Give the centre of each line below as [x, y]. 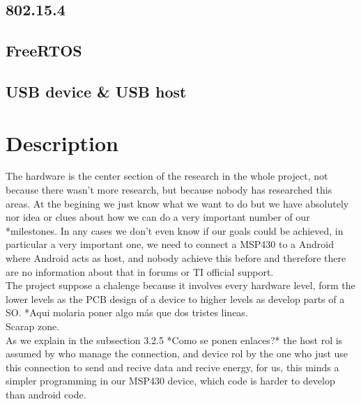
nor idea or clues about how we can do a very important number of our [158, 217]
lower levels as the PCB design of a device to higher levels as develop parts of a [175, 298]
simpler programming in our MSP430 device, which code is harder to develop [170, 381]
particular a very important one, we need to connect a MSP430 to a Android [170, 244]
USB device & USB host [96, 91]
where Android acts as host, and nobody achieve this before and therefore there [176, 258]
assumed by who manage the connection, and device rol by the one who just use [177, 353]
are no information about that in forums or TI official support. [140, 271]
